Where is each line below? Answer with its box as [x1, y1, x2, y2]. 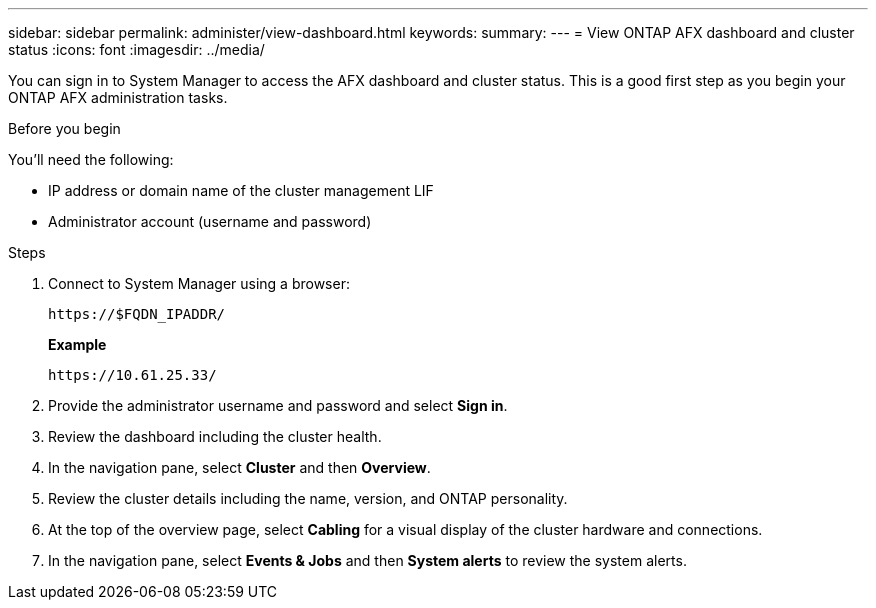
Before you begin [8, 120, 121, 137]
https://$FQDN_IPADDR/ [48, 306, 226, 322]
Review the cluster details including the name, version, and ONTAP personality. [48, 490, 568, 507]
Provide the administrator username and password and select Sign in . [48, 397, 508, 414]
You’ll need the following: [8, 151, 174, 168]
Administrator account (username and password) [48, 213, 372, 230]
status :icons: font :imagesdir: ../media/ [8, 41, 265, 58]
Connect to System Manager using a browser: [48, 275, 350, 292]
